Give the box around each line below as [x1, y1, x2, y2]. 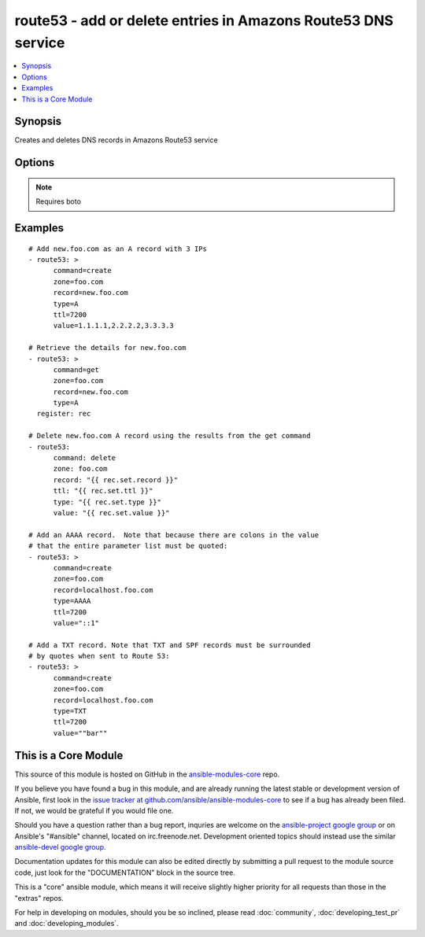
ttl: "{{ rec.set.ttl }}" [53, 486, 153, 496]
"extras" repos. [14, 893, 65, 902]
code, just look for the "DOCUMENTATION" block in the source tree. [14, 868, 235, 877]
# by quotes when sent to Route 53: [28, 651, 170, 661]
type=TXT [53, 706, 87, 716]
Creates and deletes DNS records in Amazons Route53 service [14, 135, 218, 145]
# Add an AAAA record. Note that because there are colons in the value [28, 530, 320, 539]
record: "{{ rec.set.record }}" [53, 475, 179, 484]
